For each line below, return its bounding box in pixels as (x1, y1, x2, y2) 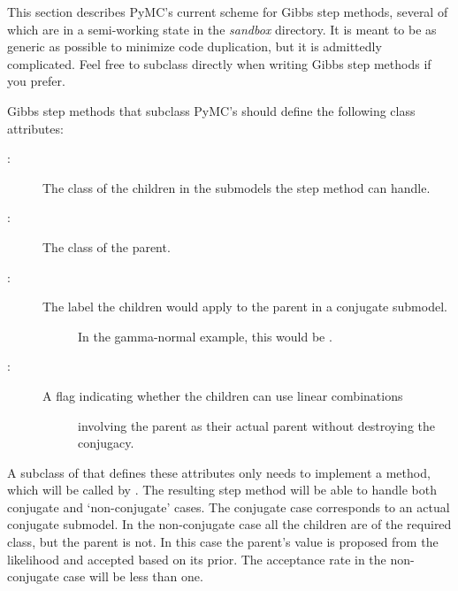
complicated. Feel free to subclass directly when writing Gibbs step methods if (7, 54, 431, 73)
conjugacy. (78, 434, 134, 452)
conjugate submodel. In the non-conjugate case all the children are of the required (7, 515, 452, 533)
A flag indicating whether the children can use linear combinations (42, 386, 403, 404)
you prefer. (7, 72, 65, 90)
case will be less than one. (63, 567, 203, 586)
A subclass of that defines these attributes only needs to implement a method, (7, 463, 431, 481)
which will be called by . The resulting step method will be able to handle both (7, 480, 437, 499)
